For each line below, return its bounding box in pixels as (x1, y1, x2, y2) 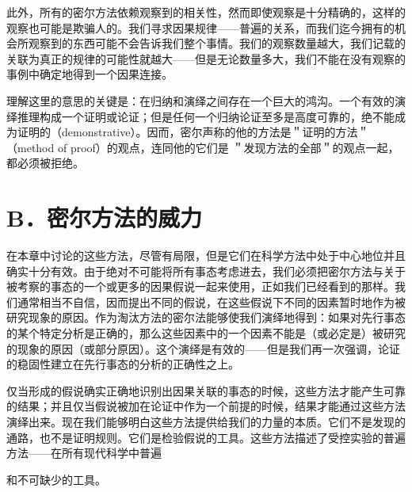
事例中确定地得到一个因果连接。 (6, 66, 173, 82)
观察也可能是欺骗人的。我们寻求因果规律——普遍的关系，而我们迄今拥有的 (6, 19, 395, 36)
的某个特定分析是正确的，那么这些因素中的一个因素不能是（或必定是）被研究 (6, 325, 406, 341)
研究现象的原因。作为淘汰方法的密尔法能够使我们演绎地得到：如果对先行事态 (6, 309, 406, 326)
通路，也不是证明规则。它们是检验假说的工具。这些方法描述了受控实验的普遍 (6, 429, 406, 445)
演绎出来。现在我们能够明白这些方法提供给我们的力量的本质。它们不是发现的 (6, 414, 406, 429)
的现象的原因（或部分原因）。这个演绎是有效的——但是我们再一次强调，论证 (6, 340, 400, 357)
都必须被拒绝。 (6, 154, 84, 171)
